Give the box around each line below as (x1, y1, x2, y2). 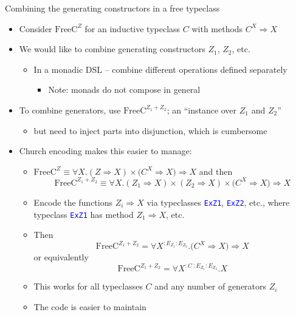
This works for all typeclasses (33, 280, 143, 293)
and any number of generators (154, 280, 267, 293)
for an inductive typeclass (84, 22, 181, 35)
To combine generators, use (19, 103, 121, 116)
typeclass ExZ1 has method (33, 208, 134, 220)
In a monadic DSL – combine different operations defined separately (33, 63, 287, 75)
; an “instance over (167, 103, 237, 116)
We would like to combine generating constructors (19, 42, 205, 55)
